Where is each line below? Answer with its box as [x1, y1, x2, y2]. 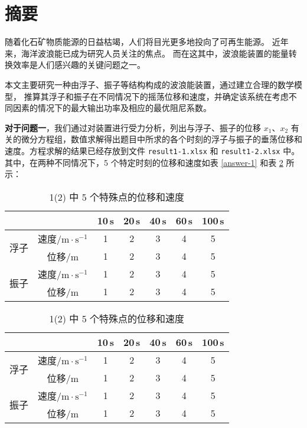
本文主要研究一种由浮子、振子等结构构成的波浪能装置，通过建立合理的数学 [5, 78, 294, 90]
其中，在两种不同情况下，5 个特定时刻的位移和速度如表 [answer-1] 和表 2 [5, 156, 283, 168]
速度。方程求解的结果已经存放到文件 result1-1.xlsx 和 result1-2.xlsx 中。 [5, 144, 300, 156]
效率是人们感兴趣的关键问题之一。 [12, 58, 145, 71]
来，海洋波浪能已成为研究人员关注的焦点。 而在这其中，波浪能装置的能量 [5, 47, 289, 59]
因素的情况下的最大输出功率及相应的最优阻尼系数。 [12, 102, 211, 114]
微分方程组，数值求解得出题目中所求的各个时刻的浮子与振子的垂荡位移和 [21, 133, 302, 145]
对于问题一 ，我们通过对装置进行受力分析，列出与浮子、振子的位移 [5, 121, 261, 133]
